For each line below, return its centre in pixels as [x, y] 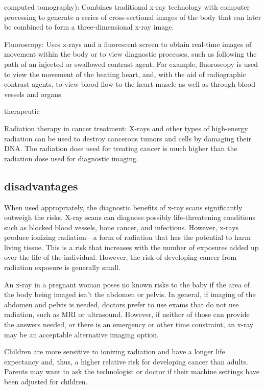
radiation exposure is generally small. [62, 267]
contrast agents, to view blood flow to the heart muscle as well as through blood [130, 84]
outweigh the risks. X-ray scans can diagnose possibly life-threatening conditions [130, 217]
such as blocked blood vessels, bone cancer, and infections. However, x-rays [122, 227]
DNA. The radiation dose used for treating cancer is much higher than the [121, 148]
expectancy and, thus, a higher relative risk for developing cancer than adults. [126, 361]
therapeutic [22, 111]
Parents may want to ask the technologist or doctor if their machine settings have [132, 371]
